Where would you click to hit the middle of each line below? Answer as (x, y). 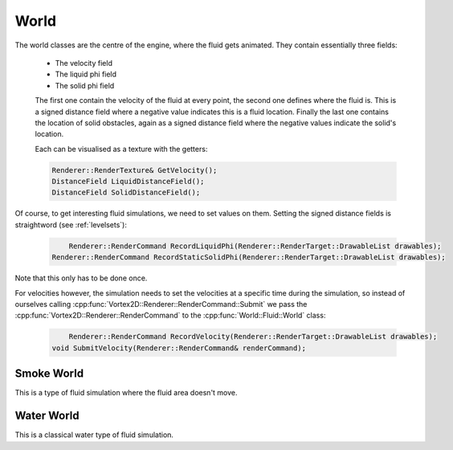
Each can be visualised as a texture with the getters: (121, 149)
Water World (47, 416)
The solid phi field (85, 85)
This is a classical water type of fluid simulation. (94, 435)
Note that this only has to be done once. (81, 278)
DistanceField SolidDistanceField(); (126, 192)
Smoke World (49, 374)
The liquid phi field (86, 74)
